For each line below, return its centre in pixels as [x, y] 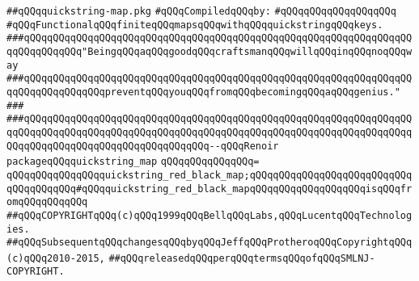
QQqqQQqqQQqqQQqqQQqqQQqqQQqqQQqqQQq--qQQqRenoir [143, 146]
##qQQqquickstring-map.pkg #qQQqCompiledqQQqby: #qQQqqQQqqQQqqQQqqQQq [201, 11]
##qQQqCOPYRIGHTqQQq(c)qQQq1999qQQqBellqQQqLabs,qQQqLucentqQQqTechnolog [209, 215]
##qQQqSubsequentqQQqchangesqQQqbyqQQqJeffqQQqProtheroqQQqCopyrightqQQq [209, 243]
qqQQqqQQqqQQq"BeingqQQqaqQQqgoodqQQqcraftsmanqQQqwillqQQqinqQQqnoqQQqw [209, 51]
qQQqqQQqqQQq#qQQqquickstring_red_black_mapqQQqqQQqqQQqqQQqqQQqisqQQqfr [209, 189]
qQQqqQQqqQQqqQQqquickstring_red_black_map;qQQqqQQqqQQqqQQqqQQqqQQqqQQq [209, 175]
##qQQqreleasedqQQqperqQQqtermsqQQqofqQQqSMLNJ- [242, 258]
